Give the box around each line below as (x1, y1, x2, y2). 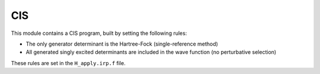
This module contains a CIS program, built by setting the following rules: (11, 30, 187, 37)
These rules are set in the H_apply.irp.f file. (11, 59, 126, 66)
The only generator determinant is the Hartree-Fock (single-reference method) (25, 40, 219, 47)
